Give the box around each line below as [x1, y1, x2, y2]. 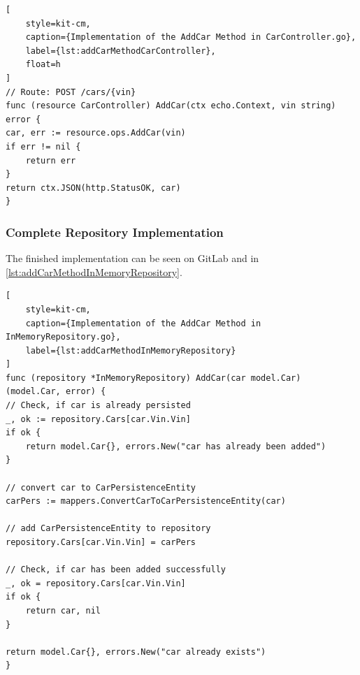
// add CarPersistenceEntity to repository [6, 523, 211, 534]
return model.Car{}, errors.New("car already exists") [6, 646, 266, 657]
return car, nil [25, 605, 101, 616]
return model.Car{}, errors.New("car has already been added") [25, 441, 326, 451]
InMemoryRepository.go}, [6, 332, 121, 342]
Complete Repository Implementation [6, 223, 224, 240]
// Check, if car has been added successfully [6, 565, 226, 575]
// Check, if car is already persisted [6, 400, 191, 411]
